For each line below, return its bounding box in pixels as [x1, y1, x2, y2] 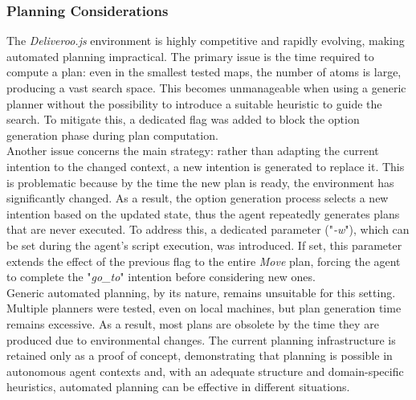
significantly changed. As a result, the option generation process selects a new [6, 190, 389, 206]
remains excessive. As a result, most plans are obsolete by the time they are [6, 315, 379, 332]
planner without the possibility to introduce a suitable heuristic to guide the [6, 95, 382, 112]
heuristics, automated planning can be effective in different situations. [6, 378, 350, 395]
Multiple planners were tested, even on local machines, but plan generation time [6, 300, 402, 316]
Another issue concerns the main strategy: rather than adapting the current [6, 142, 379, 159]
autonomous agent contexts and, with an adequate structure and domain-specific [6, 362, 404, 379]
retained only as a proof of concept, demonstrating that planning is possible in [6, 347, 393, 364]
